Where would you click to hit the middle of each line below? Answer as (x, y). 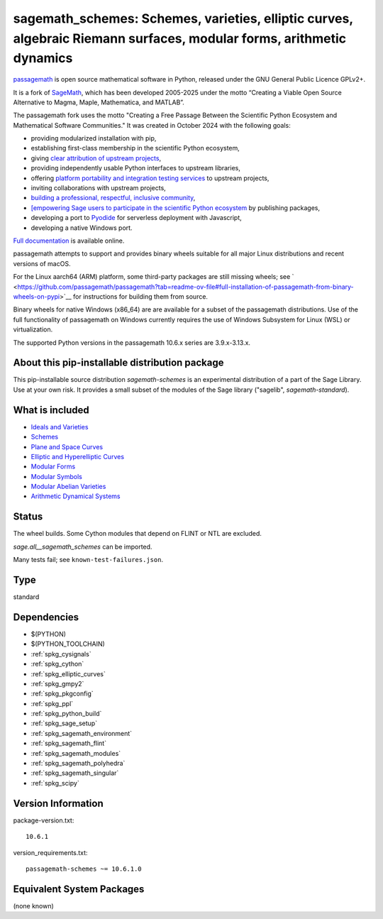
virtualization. (33, 329)
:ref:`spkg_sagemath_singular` (75, 773)
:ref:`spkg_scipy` (55, 783)
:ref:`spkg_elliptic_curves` (68, 673)
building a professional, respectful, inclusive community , (113, 198)
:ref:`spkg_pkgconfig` (62, 694)
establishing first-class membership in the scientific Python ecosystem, (135, 148)
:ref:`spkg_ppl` (52, 703)
